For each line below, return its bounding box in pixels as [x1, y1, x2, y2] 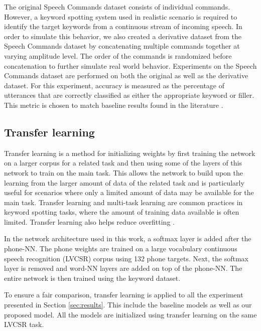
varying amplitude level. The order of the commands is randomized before [4, 50, 232, 61]
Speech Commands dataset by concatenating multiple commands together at [4, 41, 240, 51]
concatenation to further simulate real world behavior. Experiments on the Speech [4, 60, 257, 71]
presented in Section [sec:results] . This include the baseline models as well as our [4, 299, 252, 310]
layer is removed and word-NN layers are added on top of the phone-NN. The [4, 263, 242, 273]
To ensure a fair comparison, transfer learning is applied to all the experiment [4, 289, 243, 300]
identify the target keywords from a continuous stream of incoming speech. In [4, 21, 242, 32]
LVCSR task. [4, 319, 44, 329]
